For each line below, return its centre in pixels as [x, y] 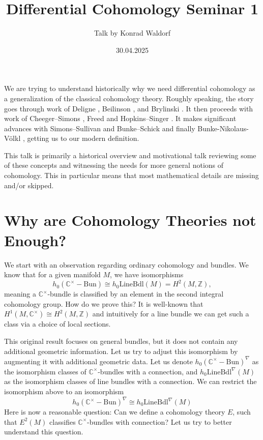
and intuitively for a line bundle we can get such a [171, 314]
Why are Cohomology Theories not [130, 220]
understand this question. [44, 432]
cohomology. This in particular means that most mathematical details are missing [131, 175]
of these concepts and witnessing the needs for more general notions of [114, 165]
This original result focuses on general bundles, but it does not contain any [121, 341]
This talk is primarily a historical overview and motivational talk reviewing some [130, 155]
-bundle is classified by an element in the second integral [136, 294]
